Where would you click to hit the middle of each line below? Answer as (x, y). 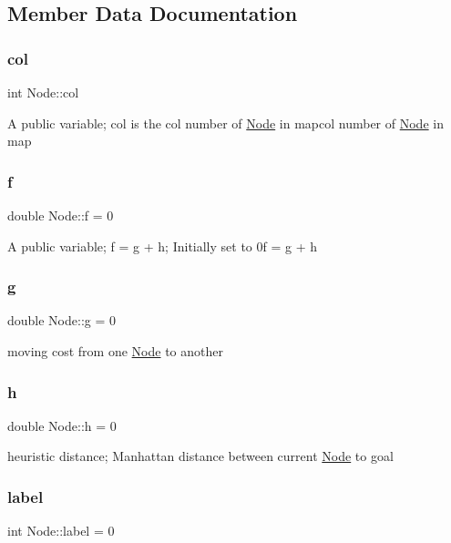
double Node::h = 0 (62, 425)
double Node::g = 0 (62, 320)
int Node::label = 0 (61, 531)
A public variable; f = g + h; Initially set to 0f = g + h (163, 246)
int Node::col (43, 92)
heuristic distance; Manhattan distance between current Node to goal (200, 456)
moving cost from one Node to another (116, 351)
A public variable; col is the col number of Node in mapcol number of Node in (225, 123)
